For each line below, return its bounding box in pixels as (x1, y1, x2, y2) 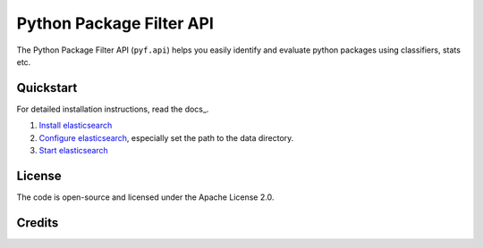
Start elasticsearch (38, 145, 109, 156)
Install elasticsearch (38, 120, 113, 131)
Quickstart (16, 80, 78, 95)
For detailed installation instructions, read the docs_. (16, 103, 209, 114)
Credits (16, 215, 59, 230)
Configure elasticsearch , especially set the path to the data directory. (38, 132, 294, 143)
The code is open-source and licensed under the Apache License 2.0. (16, 192, 275, 203)
